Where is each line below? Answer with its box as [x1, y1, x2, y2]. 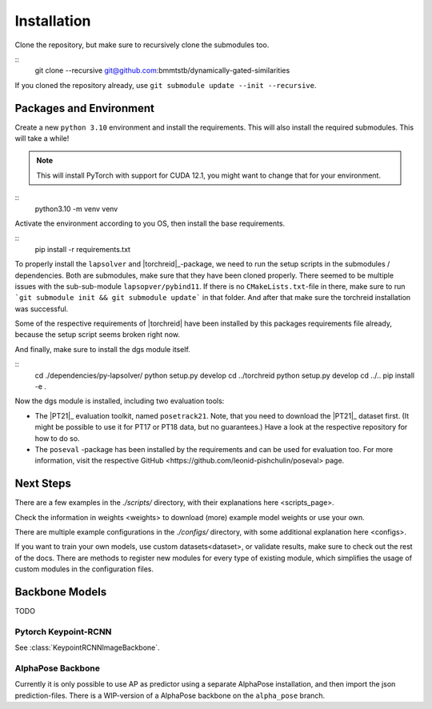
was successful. [14, 304, 69, 314]
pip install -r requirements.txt [34, 244, 131, 254]
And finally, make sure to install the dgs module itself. [14, 344, 191, 354]
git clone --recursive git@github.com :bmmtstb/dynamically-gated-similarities [34, 66, 290, 75]
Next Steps [14, 477, 71, 491]
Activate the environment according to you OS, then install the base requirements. [14, 218, 286, 228]
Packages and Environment [14, 101, 155, 115]
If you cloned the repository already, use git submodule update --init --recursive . [14, 80, 317, 90]
